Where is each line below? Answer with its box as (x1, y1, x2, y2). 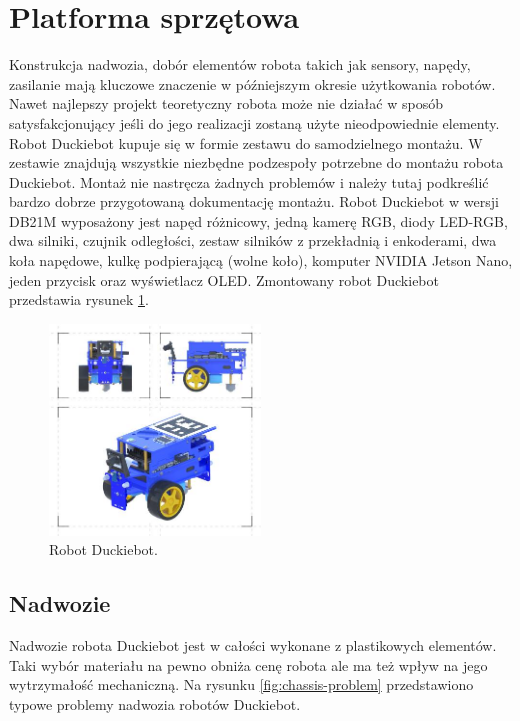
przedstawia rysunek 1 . (9, 289, 149, 310)
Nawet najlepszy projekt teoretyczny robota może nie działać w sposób (9, 93, 443, 114)
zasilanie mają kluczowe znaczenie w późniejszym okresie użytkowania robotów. (9, 73, 496, 94)
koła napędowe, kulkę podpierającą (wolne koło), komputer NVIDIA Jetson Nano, (9, 250, 513, 271)
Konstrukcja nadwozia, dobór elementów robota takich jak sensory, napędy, (9, 54, 471, 75)
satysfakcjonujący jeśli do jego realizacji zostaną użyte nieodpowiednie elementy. (9, 112, 500, 133)
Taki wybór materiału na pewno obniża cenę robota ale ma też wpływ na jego (9, 654, 488, 675)
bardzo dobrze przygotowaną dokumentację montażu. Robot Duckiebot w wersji (9, 191, 499, 212)
